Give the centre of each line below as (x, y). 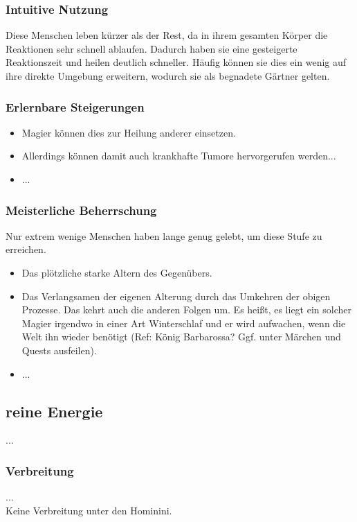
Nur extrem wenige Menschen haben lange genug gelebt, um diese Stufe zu (164, 235)
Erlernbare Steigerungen (75, 106)
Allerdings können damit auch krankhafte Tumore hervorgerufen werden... (179, 156)
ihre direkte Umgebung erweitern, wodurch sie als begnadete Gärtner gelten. (168, 76)
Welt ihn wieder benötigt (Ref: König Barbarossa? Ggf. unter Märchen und (181, 337)
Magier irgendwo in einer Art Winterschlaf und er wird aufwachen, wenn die (184, 323)
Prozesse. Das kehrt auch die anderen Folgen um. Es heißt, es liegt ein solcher (186, 310)
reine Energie (54, 411)
